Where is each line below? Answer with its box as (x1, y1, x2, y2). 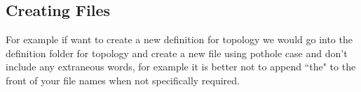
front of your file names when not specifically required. (6, 72, 240, 87)
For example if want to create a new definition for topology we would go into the (6, 32, 353, 47)
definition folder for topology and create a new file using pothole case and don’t (6, 45, 348, 60)
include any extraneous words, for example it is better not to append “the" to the (6, 59, 356, 74)
